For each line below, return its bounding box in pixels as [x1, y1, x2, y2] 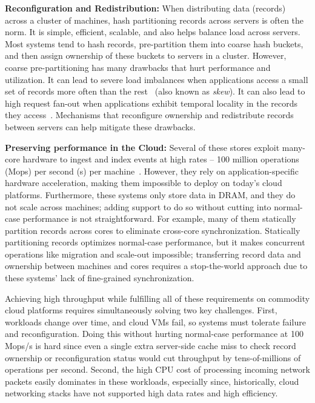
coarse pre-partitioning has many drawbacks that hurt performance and [5, 61, 271, 73]
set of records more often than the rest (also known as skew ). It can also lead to [5, 85, 305, 98]
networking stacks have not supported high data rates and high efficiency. [5, 387, 278, 399]
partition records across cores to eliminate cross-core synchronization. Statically [5, 224, 300, 236]
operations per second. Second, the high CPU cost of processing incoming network [5, 363, 310, 376]
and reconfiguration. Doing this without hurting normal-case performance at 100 [5, 327, 303, 340]
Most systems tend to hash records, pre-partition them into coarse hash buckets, [5, 37, 303, 50]
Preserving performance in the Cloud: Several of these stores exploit [5, 141, 280, 153]
